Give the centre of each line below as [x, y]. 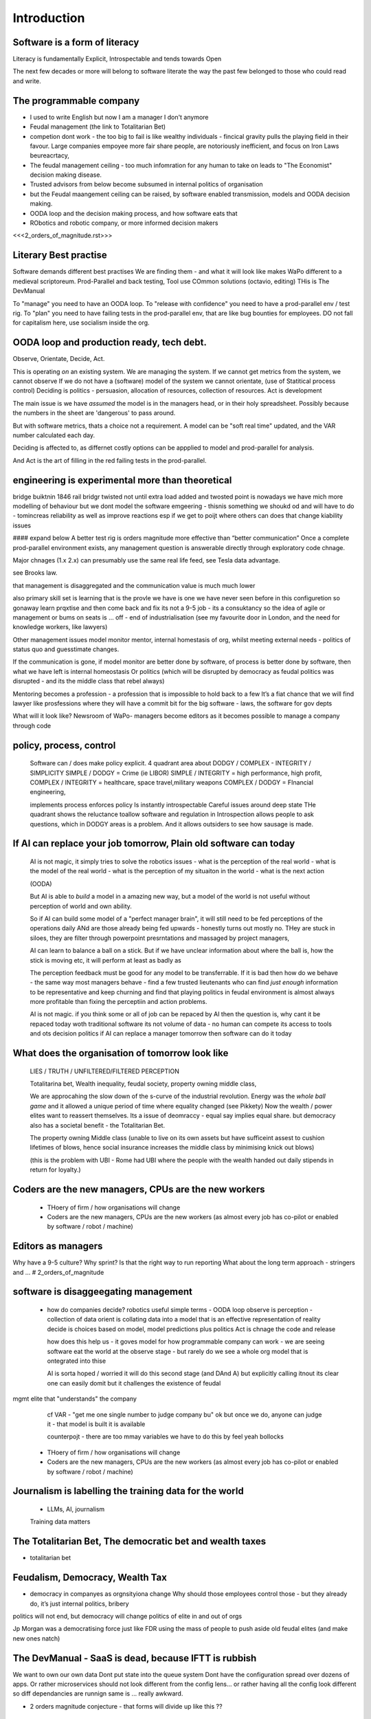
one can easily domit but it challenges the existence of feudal [134, 1383]
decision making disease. [66, 175]
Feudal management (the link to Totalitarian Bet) [98, 127]
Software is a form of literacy [76, 42]
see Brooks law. [35, 573]
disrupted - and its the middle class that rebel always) [89, 681]
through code [32, 725]
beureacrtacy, [50, 155]
